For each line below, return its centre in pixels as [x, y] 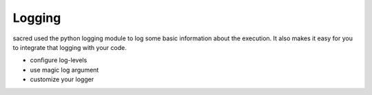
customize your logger [62, 79]
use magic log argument [64, 70]
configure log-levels [59, 60]
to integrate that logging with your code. [70, 47]
